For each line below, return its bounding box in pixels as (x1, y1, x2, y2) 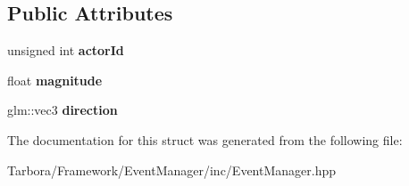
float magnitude (7, 70, 103, 89)
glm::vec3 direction (7, 101, 118, 119)
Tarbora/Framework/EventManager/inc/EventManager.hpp (7, 160, 337, 179)
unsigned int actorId (7, 41, 124, 60)
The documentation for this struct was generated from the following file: (7, 130, 403, 149)
